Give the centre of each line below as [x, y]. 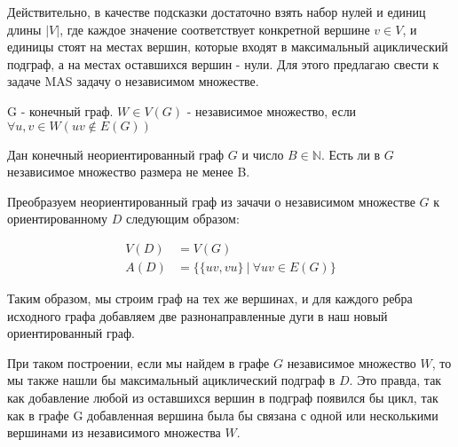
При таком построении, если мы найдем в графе [138, 362]
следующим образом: [182, 219]
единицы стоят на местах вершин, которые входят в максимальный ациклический [228, 47]
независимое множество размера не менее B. [129, 172]
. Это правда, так [395, 380]
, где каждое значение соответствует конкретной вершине [215, 29]
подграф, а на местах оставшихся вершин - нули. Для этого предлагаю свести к [223, 63]
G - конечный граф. [60, 110]
